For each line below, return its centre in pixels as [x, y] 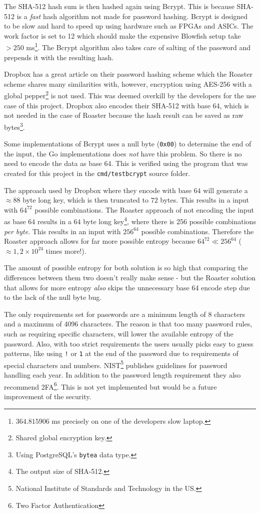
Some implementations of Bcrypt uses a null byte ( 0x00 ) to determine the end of [128, 144]
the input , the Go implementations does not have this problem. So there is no [123, 153]
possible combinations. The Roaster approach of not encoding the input [144, 209]
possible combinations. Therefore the [197, 231]
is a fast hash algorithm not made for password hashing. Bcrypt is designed [132, 16]
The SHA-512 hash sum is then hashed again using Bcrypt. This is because [119, 6]
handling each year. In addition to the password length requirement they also [122, 375]
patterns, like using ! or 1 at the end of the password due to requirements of [121, 353]
